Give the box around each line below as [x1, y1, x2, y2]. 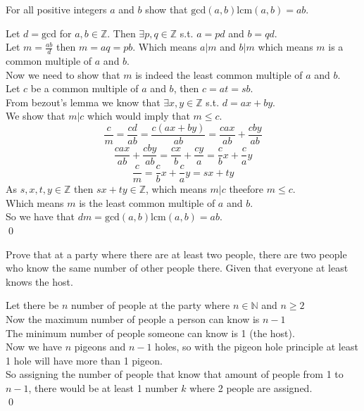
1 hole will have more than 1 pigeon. [6, 353, 163, 367]
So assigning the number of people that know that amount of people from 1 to [6, 367, 344, 381]
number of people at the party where [71, 298, 230, 312]
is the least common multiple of [79, 195, 215, 210]
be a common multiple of [30, 81, 139, 96]
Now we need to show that [6, 67, 120, 82]
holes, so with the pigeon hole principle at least [155, 339, 358, 354]
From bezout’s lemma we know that [6, 94, 161, 109]
